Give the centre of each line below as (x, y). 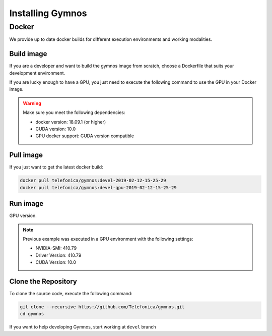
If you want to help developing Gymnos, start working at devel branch (83, 327)
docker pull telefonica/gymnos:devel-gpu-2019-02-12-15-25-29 (98, 187)
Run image (26, 204)
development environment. (37, 73)
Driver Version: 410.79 (58, 255)
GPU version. (23, 216)
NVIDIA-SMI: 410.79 (56, 248)
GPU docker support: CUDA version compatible (85, 136)
